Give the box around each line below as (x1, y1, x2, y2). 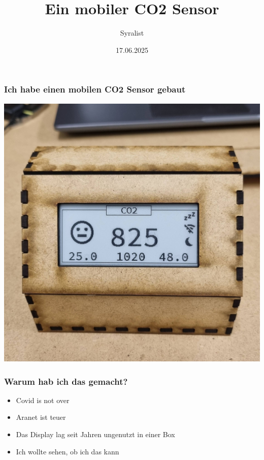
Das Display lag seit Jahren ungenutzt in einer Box (16, 429, 175, 440)
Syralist (120, 27, 144, 38)
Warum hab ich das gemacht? (4, 375, 128, 387)
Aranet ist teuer (16, 412, 66, 422)
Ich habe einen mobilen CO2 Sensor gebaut (4, 83, 186, 96)
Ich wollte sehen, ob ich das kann (16, 446, 119, 456)
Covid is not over (16, 394, 70, 405)
